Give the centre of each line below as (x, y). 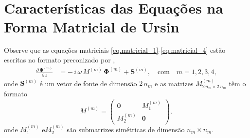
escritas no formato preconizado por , (60, 59)
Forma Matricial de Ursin (92, 27)
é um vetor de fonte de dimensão (88, 83)
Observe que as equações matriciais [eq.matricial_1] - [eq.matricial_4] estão (115, 50)
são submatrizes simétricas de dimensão (126, 129)
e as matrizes (174, 83)
